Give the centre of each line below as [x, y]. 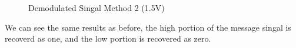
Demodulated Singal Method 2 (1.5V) [97, 8]
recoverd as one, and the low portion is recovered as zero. [108, 38]
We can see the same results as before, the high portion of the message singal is [148, 27]
